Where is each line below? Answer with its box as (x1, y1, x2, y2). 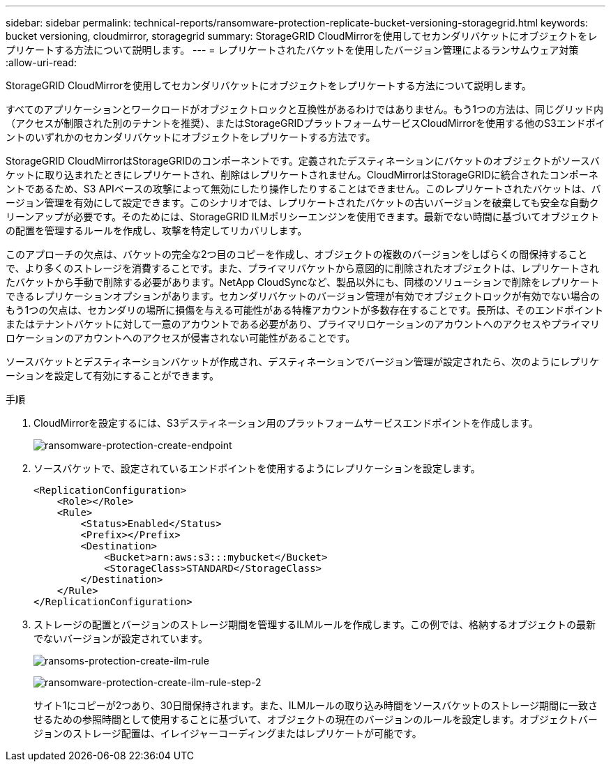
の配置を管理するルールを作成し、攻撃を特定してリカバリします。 (6, 225, 308, 236)
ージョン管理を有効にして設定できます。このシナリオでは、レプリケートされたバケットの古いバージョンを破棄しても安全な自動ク (6, 197, 599, 208)
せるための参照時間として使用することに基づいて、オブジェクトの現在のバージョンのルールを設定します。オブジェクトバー (33, 713, 598, 725)
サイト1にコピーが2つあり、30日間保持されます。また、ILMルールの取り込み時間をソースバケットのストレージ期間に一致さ (33, 699, 598, 711)
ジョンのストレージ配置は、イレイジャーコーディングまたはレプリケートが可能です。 (33, 727, 422, 739)
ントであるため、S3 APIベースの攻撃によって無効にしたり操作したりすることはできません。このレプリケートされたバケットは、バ (6, 183, 601, 195)
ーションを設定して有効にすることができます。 (6, 370, 220, 381)
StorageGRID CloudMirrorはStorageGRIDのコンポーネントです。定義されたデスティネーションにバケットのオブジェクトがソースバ (6, 155, 600, 167)
